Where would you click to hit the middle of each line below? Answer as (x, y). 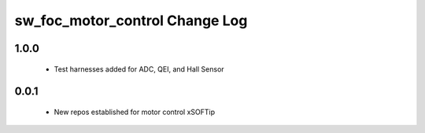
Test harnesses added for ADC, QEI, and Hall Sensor (139, 69)
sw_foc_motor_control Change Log (131, 20)
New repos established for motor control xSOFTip (135, 112)
